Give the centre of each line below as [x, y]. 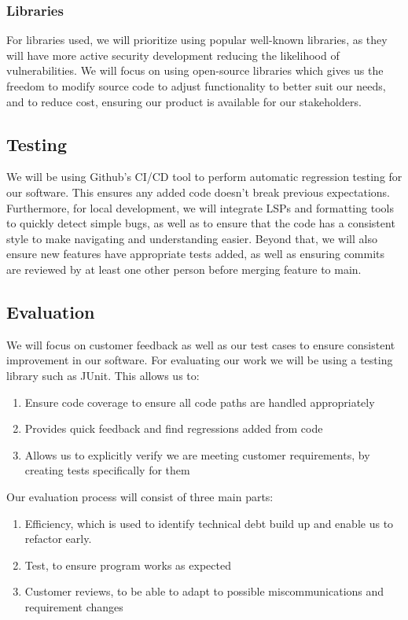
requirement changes [74, 606]
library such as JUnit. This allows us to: [103, 375]
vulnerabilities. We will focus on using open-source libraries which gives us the [195, 70]
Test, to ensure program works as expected [128, 565]
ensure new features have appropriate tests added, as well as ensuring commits [196, 254]
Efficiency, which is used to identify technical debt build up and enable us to [209, 523]
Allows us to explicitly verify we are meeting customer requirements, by [197, 454]
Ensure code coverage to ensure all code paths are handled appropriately [200, 402]
